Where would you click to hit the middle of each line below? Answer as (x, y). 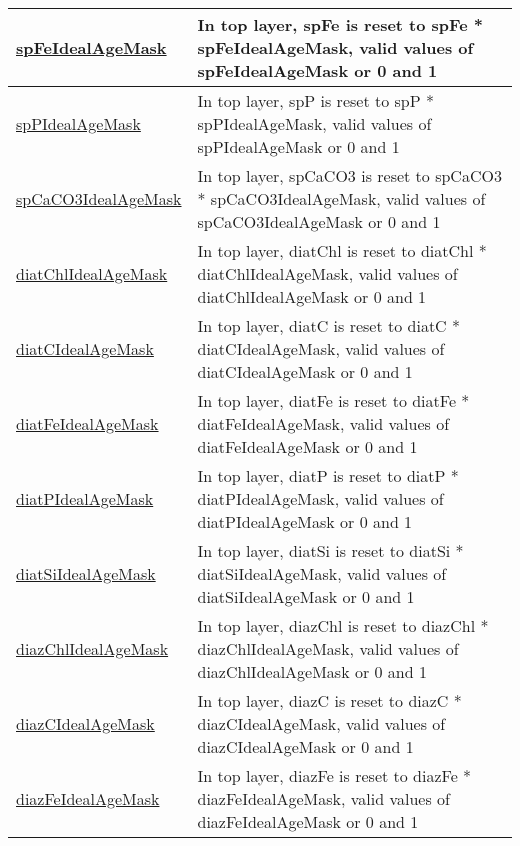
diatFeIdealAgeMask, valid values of (323, 423)
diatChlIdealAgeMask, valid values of (327, 273)
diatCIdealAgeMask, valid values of (321, 348)
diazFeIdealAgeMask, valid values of (323, 798)
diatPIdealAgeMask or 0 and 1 (305, 521)
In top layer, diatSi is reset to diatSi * (330, 550)
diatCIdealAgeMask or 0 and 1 (305, 371)
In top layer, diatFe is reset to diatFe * (333, 400)
